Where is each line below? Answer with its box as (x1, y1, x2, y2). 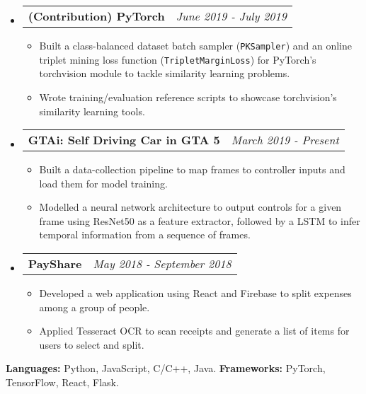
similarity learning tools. (39, 103, 145, 118)
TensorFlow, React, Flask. (6, 375, 119, 390)
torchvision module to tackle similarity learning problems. (39, 66, 290, 81)
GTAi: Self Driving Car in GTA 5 (28, 132, 220, 149)
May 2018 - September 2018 (93, 255, 231, 272)
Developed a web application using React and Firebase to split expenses (39, 286, 352, 301)
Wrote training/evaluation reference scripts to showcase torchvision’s (39, 89, 337, 104)
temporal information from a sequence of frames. (39, 227, 251, 242)
